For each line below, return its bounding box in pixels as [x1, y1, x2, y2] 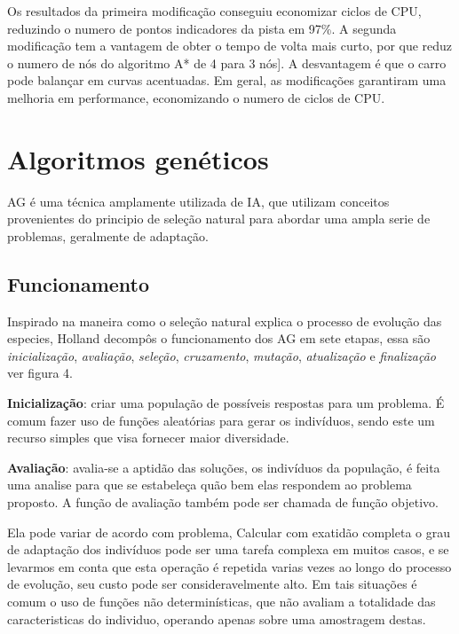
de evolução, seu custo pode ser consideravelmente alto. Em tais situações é [7, 575, 417, 593]
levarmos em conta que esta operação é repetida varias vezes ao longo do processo [7, 557, 452, 575]
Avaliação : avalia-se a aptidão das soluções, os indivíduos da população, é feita [7, 458, 440, 476]
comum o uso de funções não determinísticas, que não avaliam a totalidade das [7, 591, 436, 610]
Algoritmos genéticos [7, 140, 269, 176]
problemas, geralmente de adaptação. [7, 226, 209, 245]
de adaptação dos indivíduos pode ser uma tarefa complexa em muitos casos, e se [7, 540, 449, 559]
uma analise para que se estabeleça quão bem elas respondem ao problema [7, 475, 412, 494]
